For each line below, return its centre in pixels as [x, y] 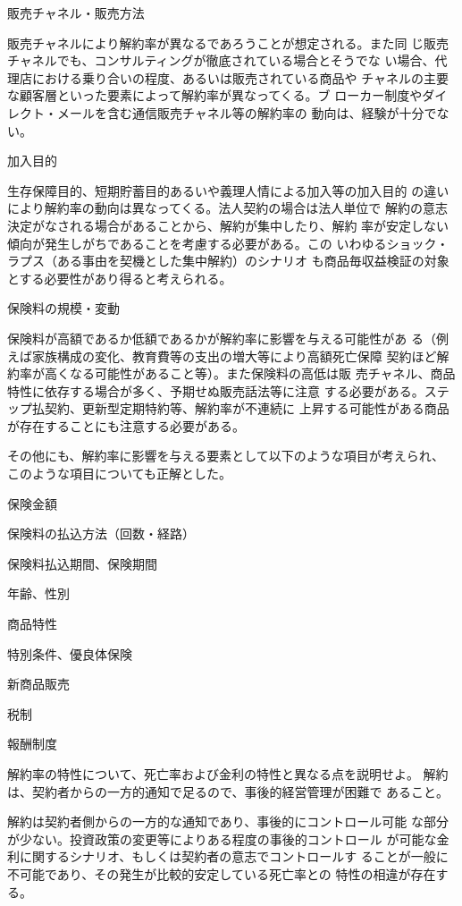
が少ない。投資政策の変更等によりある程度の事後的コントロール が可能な [222, 838]
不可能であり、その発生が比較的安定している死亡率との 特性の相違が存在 [222, 873]
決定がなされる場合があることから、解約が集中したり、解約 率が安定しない [228, 225]
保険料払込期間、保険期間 [82, 563]
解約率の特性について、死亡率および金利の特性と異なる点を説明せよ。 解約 [228, 774]
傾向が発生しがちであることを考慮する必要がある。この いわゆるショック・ [228, 243]
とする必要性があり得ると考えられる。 [120, 278]
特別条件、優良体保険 [70, 653]
